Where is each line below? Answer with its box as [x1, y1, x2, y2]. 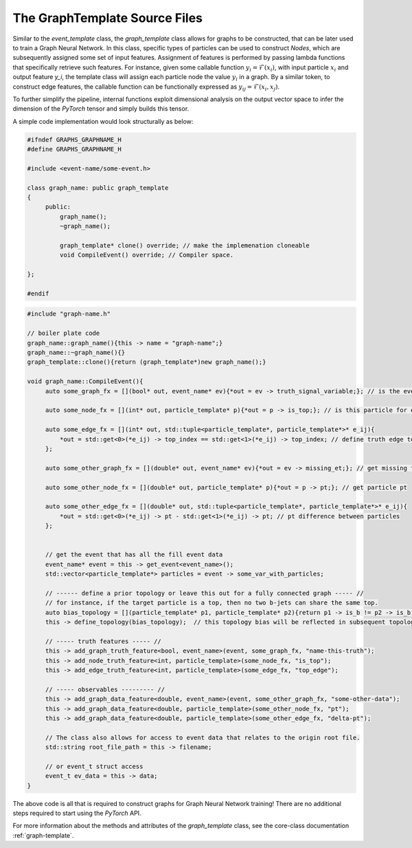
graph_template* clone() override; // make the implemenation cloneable [59, 241, 310, 249]
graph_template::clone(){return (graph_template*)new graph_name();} [27, 358, 266, 366]
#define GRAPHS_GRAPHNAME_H [27, 145, 122, 153]
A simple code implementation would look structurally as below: [12, 117, 194, 125]
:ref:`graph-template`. [12, 831, 74, 839]
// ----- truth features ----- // [45, 637, 161, 645]
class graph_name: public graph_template [27, 184, 169, 192]
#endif [27, 290, 49, 297]
